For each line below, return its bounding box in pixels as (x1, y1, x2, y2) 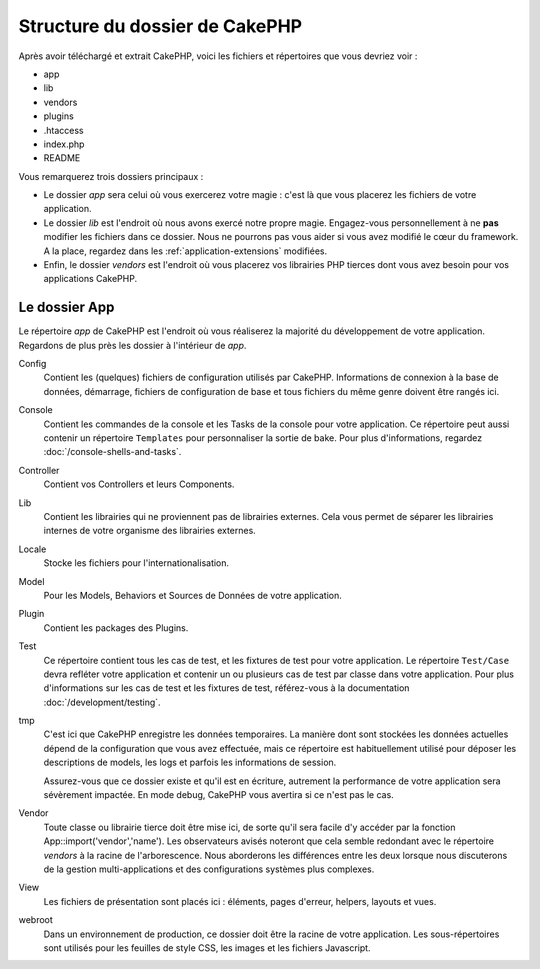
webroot (18, 914, 54, 926)
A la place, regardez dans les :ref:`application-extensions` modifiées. (43, 245, 328, 257)
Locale (18, 543, 47, 555)
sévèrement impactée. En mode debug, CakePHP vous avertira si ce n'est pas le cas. (43, 789, 394, 801)
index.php (43, 138, 85, 150)
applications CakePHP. (43, 273, 138, 285)
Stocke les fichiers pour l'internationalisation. (43, 557, 230, 569)
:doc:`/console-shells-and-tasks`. (43, 446, 182, 458)
